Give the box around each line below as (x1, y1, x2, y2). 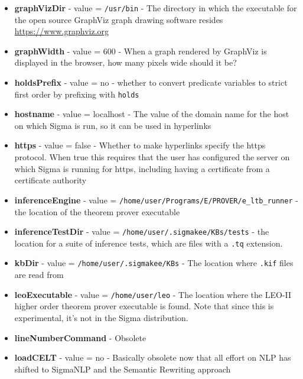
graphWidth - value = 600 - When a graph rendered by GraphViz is (14, 44, 267, 57)
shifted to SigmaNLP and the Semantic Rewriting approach (14, 362, 231, 375)
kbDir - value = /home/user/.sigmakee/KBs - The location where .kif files (14, 257, 294, 269)
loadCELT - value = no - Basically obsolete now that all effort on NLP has (14, 351, 291, 364)
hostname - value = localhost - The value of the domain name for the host (14, 108, 289, 120)
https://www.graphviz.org (14, 25, 109, 37)
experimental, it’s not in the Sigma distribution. (14, 311, 188, 323)
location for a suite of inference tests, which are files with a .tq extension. (14, 237, 283, 249)
